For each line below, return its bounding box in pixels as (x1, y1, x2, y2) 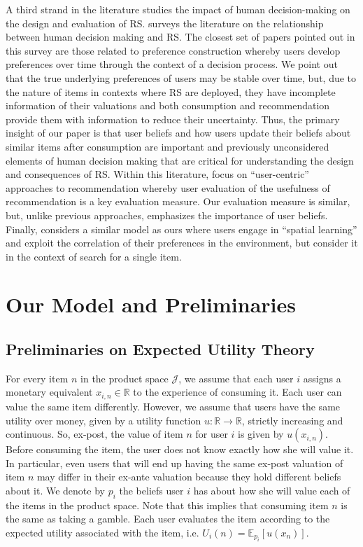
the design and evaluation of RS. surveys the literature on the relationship (6, 15, 324, 30)
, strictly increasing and (241, 413, 343, 427)
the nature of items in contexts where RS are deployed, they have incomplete (6, 84, 336, 99)
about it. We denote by (6, 483, 105, 497)
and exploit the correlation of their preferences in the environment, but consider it (6, 235, 358, 250)
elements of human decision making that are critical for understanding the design (6, 153, 354, 167)
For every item (6, 371, 69, 385)
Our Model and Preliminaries (6, 290, 296, 319)
